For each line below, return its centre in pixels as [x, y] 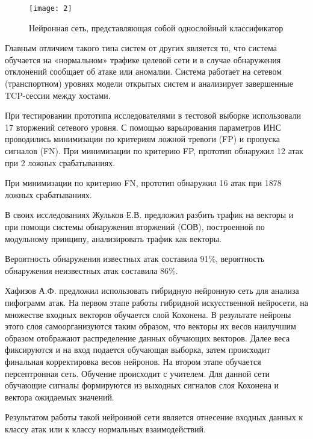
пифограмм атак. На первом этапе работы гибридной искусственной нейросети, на [156, 302]
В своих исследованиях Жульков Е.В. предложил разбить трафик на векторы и [149, 215]
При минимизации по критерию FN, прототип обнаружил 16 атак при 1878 [143, 183]
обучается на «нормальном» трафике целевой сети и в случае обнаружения [143, 59]
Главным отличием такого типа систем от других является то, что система [141, 48]
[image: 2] [51, 8]
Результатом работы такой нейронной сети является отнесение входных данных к [154, 417]
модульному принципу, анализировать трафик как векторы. [113, 238]
